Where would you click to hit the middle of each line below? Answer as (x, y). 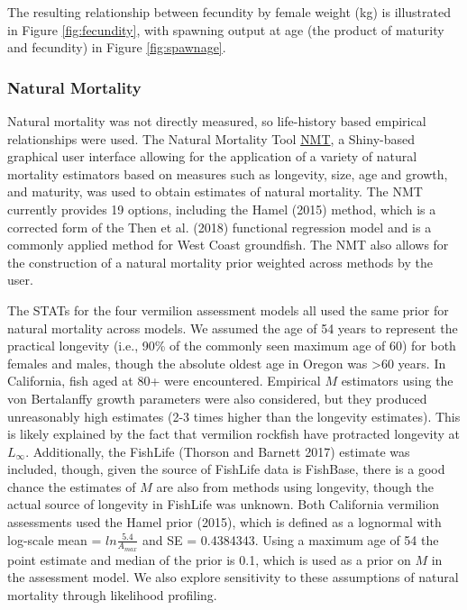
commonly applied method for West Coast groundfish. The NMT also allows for (228, 245)
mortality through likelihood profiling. (112, 595)
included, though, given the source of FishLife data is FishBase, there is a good (226, 469)
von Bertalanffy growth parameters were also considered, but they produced (217, 398)
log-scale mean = (55, 539)
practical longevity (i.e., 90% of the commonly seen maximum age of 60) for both (232, 346)
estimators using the (397, 381)
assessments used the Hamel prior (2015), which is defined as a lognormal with (224, 522)
